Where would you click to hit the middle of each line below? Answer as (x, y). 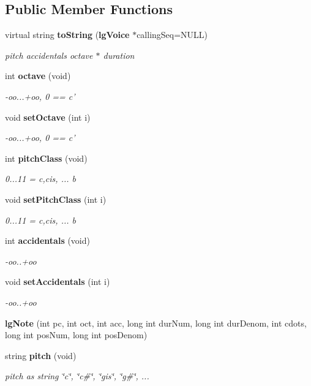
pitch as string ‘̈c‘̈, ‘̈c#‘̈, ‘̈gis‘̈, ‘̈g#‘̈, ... (77, 376)
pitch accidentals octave (49, 55)
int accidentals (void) (47, 240)
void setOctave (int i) (48, 117)
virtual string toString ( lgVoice (67, 35)
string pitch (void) (41, 355)
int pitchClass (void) (46, 158)
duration (119, 55)
